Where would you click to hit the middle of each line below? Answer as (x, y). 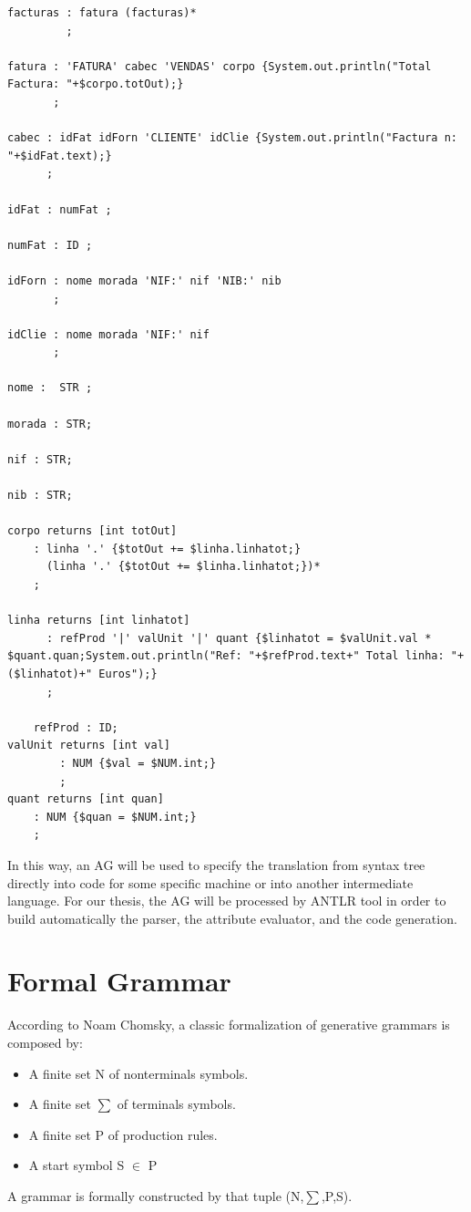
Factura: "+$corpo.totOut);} (96, 84)
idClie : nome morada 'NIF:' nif (108, 334)
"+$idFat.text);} (60, 155)
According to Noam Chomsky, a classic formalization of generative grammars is (229, 1025)
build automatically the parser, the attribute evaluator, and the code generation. (232, 918)
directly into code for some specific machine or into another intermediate (210, 882)
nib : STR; (40, 496)
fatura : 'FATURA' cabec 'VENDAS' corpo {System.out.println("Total (220, 66)
